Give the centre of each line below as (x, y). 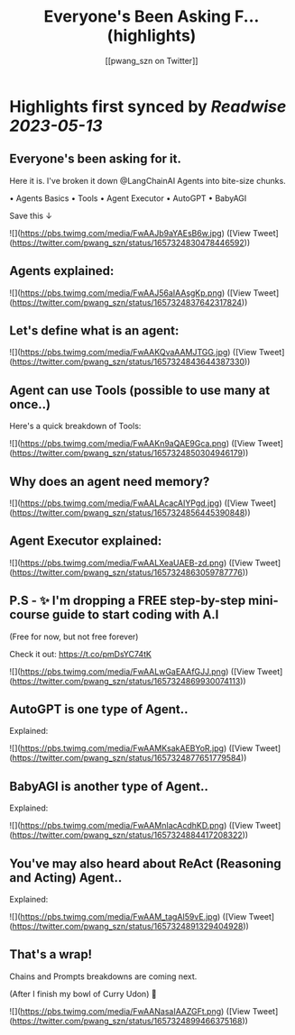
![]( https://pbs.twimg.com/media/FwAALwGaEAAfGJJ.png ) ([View (132, 671)
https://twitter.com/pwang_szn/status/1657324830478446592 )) (131, 243)
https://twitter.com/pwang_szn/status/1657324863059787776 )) (130, 572)
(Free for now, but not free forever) (74, 637)
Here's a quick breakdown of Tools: (75, 426)
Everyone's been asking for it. (96, 159)
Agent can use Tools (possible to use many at (140, 390)
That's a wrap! (51, 954)
